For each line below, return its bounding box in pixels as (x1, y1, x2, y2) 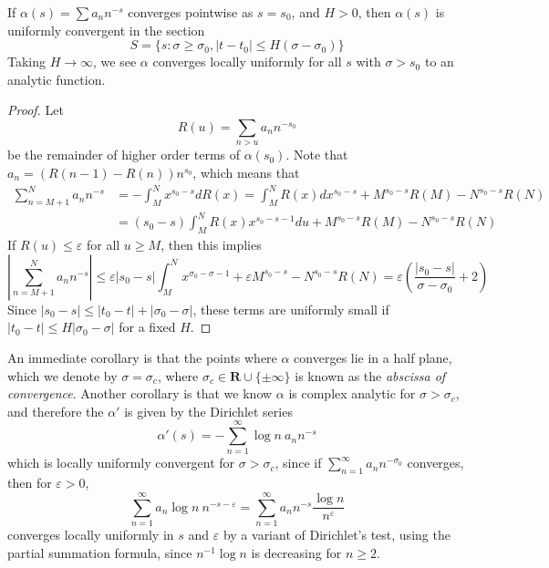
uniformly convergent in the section (7, 20, 205, 39)
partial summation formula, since (7, 542, 192, 562)
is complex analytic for (288, 384, 416, 403)
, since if (274, 453, 322, 472)
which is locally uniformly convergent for (7, 453, 235, 472)
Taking (7, 52, 47, 71)
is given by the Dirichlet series (124, 401, 293, 420)
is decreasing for (251, 542, 342, 562)
